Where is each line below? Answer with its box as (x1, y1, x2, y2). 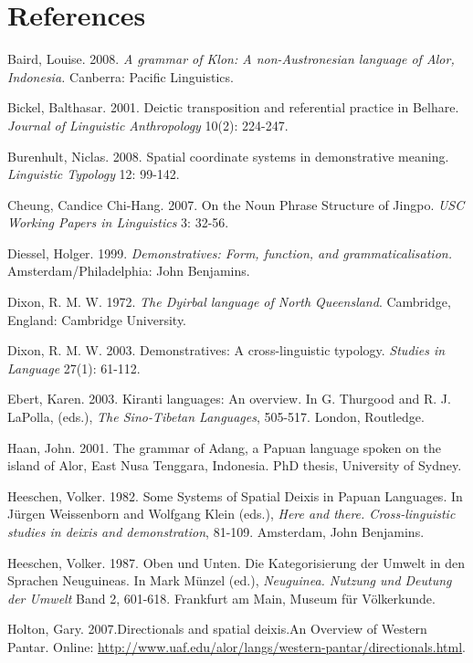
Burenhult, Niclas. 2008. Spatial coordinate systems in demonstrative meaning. (7, 146, 449, 165)
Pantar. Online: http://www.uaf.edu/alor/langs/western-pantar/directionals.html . (7, 637, 467, 656)
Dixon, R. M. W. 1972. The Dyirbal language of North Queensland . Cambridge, (7, 292, 451, 311)
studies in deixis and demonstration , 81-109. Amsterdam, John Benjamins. (7, 522, 425, 541)
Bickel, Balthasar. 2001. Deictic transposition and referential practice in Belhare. (7, 98, 459, 117)
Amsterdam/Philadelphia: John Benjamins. (7, 261, 250, 280)
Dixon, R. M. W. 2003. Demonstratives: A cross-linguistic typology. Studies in (7, 341, 446, 360)
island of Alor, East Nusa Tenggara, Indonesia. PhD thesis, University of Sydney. (7, 456, 462, 475)
